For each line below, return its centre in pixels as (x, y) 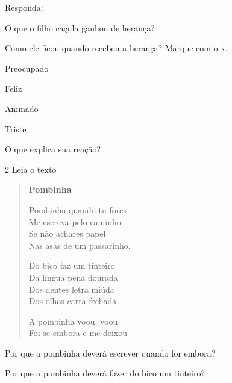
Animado (22, 108)
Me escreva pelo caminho (75, 221)
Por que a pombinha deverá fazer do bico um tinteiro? (105, 373)
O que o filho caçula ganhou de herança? (80, 27)
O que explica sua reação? (53, 149)
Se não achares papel (67, 233)
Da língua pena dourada (73, 277)
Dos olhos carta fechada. (74, 301)
